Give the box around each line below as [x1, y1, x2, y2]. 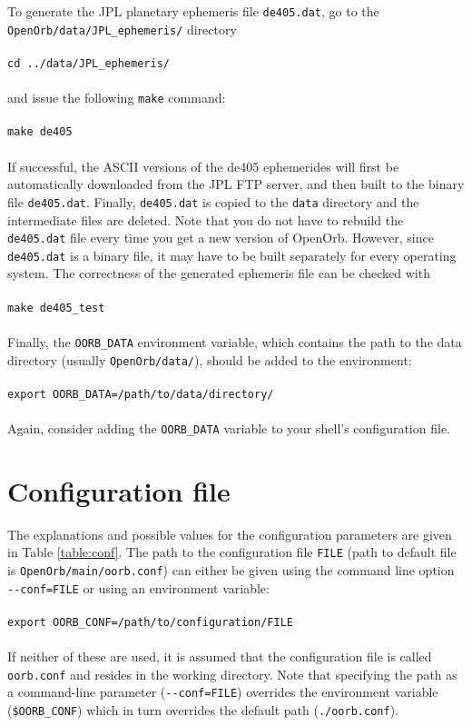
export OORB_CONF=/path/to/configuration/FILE [7, 615, 293, 629]
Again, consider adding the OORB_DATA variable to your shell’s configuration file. [7, 419, 450, 437]
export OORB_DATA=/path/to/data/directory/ [7, 387, 274, 401]
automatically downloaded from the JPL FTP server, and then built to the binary [7, 174, 465, 194]
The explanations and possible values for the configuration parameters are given [7, 524, 452, 543]
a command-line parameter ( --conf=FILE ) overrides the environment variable [7, 682, 438, 701]
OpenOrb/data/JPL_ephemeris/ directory [7, 19, 237, 38]
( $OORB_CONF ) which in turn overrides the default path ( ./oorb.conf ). [7, 701, 398, 720]
